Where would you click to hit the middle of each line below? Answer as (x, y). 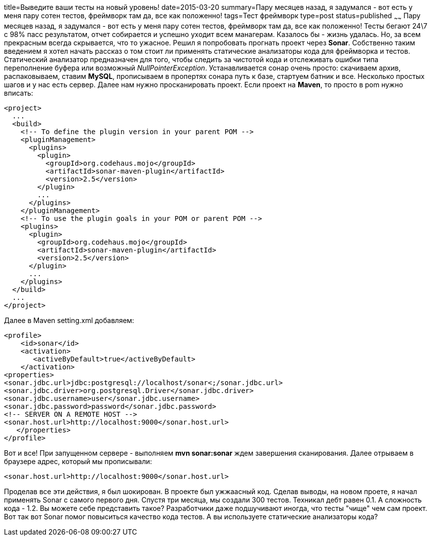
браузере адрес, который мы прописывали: (78, 461)
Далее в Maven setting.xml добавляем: (69, 320)
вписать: (19, 93)
